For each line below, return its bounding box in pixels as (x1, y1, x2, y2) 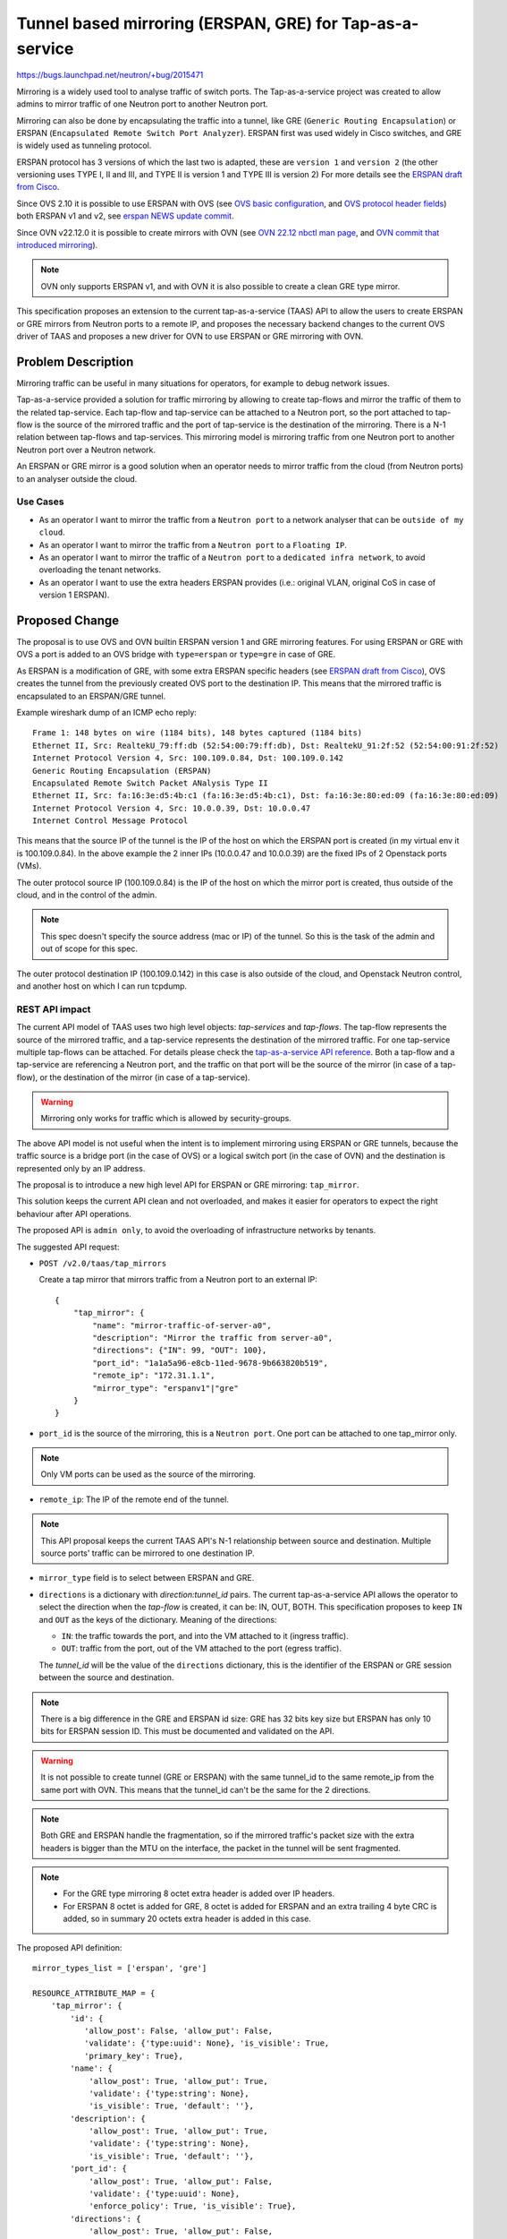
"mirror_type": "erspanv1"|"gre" (92, 1383, 239, 1393)
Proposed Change (16, 613, 120, 628)
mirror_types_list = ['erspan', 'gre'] (32, 1963, 207, 1974)
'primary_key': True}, (83, 2051, 183, 2061)
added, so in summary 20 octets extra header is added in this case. (63, 1913, 312, 1925)
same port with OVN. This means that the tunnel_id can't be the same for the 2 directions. (40, 1784, 371, 1795)
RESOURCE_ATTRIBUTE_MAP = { (32, 1988, 156, 1998)
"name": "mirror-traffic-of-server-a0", (92, 1320, 272, 1330)
